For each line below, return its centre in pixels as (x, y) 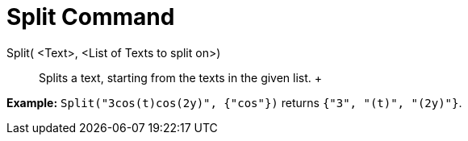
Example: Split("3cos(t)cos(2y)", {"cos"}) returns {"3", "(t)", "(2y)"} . (234, 102)
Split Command (91, 17)
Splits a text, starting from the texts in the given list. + (181, 77)
